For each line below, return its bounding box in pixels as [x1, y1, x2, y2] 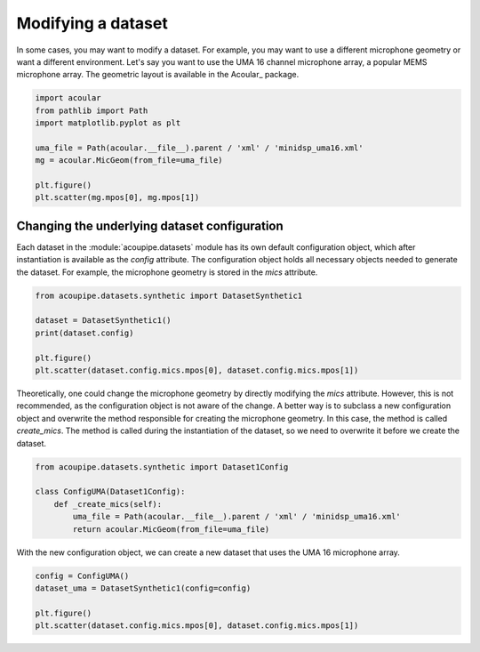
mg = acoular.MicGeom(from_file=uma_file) [35, 156, 223, 165]
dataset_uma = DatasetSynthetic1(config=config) [35, 583, 252, 593]
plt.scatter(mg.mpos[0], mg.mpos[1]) [35, 192, 200, 203]
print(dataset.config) [35, 327, 134, 338]
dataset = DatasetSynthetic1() [35, 316, 172, 326]
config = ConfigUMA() [35, 570, 130, 581]
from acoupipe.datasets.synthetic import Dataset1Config [35, 462, 289, 471]
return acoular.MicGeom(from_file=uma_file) [72, 524, 270, 534]
